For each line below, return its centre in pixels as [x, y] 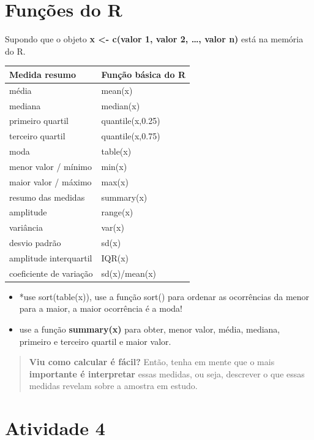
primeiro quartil [39, 121]
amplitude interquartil [51, 257]
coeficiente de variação [51, 273]
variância [26, 227]
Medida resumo [43, 74]
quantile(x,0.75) [131, 136]
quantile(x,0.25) [131, 121]
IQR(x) [115, 257]
